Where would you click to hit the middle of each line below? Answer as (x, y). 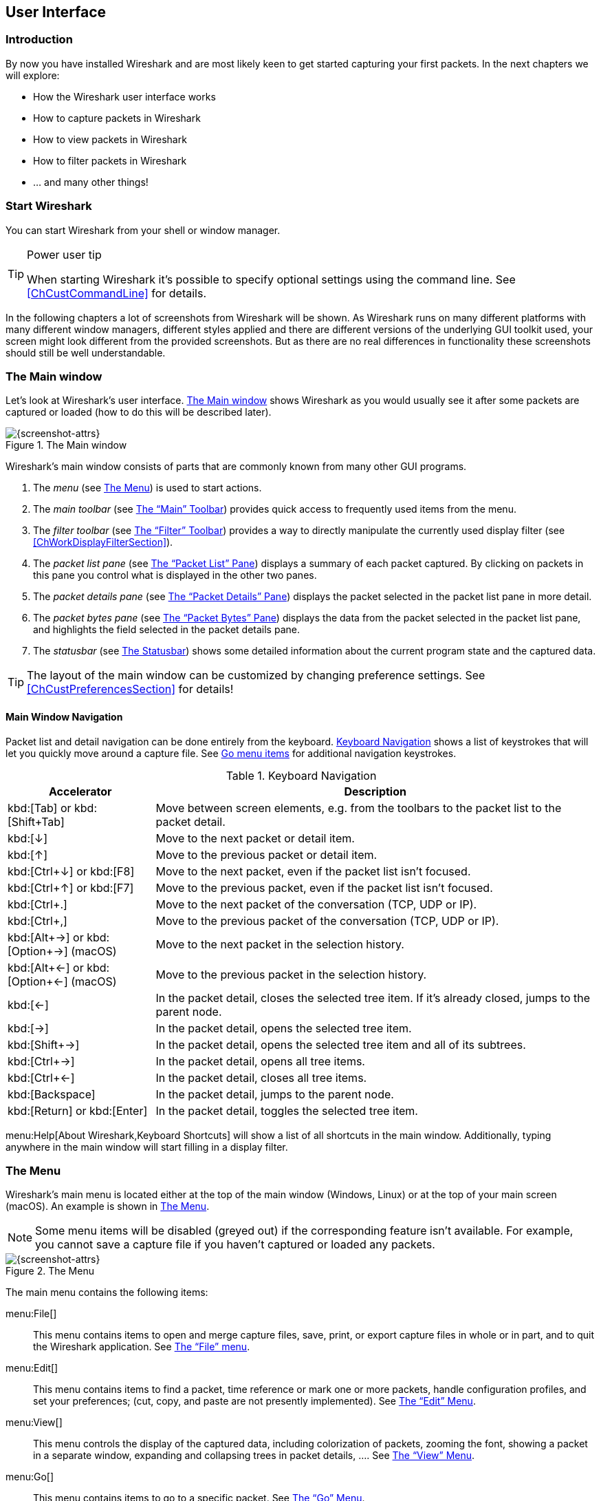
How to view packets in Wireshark (110, 139)
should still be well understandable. (86, 352)
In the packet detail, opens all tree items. (260, 1061)
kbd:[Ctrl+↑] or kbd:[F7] (71, 887)
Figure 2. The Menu (50, 1271)
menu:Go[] (30, 1477)
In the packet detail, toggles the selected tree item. (287, 1110)
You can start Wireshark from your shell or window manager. (143, 230)
